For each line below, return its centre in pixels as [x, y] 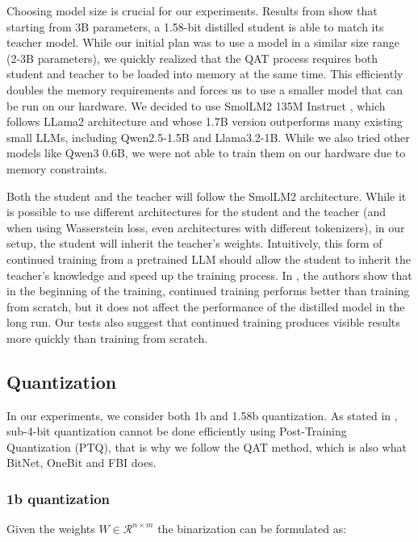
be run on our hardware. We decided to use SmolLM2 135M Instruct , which [196, 105]
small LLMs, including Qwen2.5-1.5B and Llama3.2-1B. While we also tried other [208, 137]
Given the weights [51, 529]
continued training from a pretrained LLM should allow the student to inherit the [209, 258]
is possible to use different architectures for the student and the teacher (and [196, 212]
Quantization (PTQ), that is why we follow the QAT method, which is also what [207, 446]
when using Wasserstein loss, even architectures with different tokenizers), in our [206, 227]
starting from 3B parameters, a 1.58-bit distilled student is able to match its [195, 26]
